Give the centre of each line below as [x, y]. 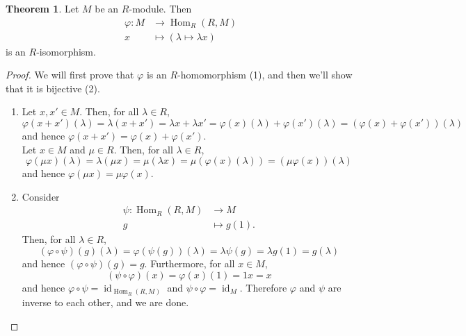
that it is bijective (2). [53, 88]
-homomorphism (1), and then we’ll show [265, 75]
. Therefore [263, 287]
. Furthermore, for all [190, 263]
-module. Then [160, 8]
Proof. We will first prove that [70, 75]
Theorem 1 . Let [42, 8]
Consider [41, 196]
